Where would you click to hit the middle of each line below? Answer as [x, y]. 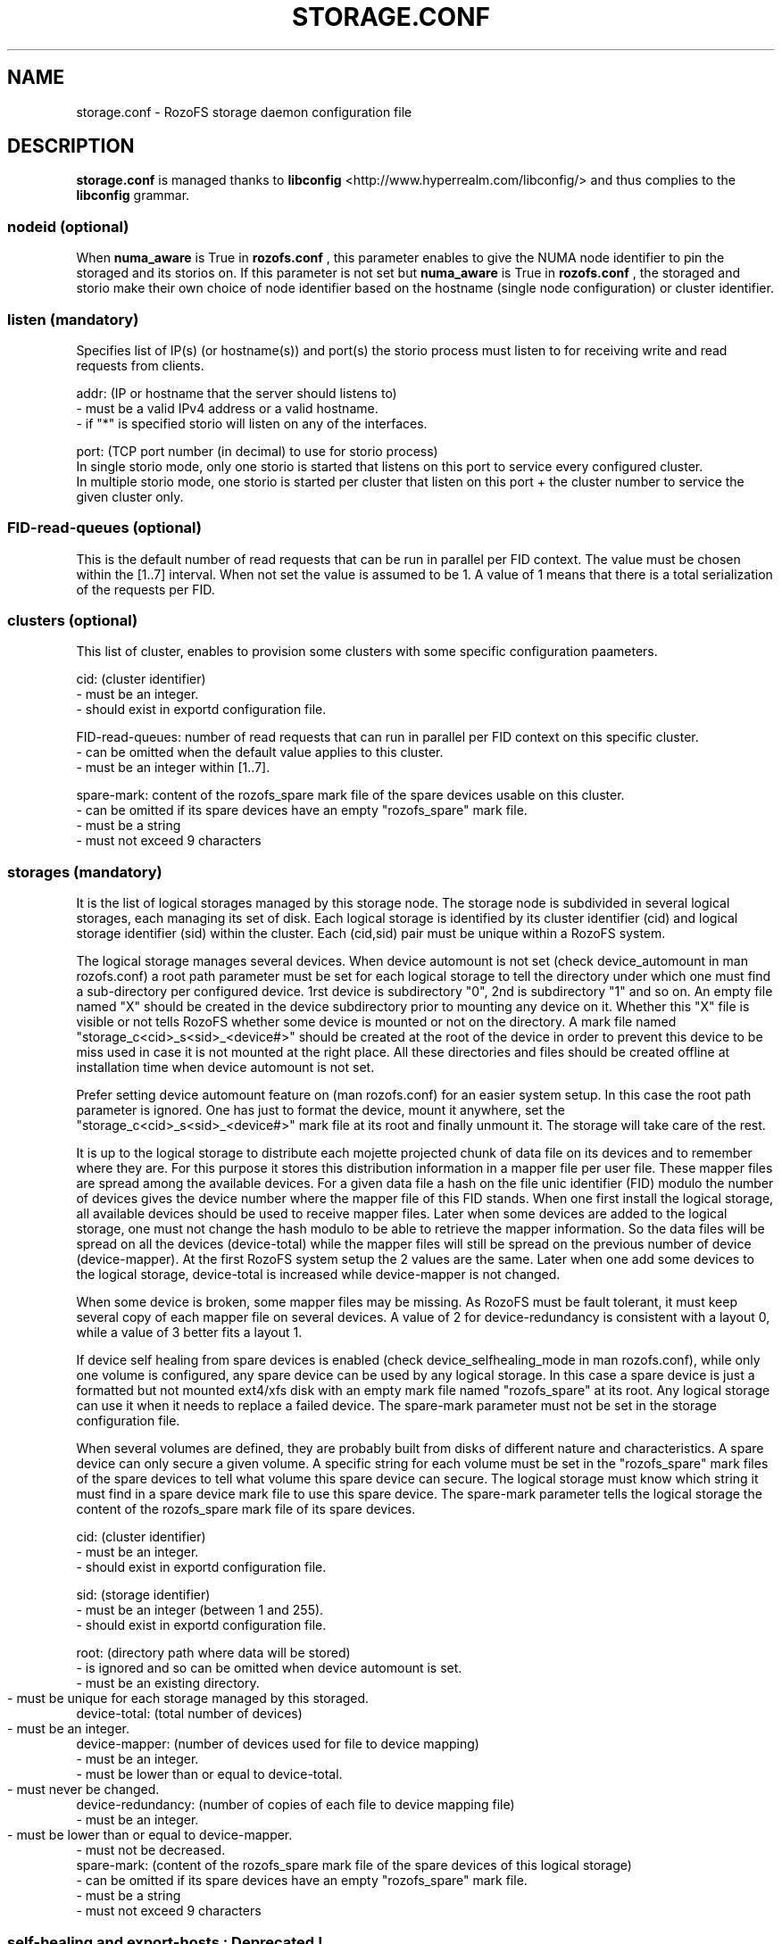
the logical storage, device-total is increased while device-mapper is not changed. [318, 1275]
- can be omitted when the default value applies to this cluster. [260, 752]
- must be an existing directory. [168, 1683]
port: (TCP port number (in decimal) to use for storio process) [257, 451]
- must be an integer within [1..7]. [173, 768]
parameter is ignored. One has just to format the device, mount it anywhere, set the [321, 1110]
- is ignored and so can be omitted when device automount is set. [269, 1668]
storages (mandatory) [85, 872]
